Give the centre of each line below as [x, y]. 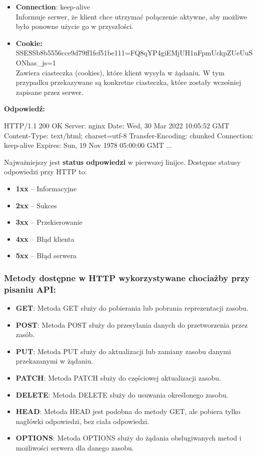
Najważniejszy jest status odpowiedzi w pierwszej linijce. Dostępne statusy [122, 162]
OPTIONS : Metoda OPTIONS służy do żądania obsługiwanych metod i [128, 438]
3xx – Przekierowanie [49, 222]
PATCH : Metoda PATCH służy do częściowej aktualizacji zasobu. [118, 377]
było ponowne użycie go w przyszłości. [74, 26]
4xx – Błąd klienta [45, 238]
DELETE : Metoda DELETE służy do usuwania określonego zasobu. [122, 394]
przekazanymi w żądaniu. [54, 361]
